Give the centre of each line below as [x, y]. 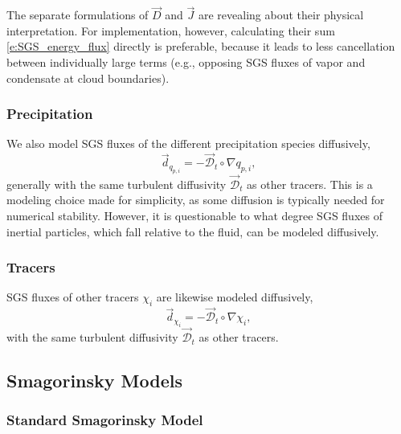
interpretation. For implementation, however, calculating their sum [171, 30]
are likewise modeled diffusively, [235, 297]
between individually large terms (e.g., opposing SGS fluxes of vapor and [186, 62]
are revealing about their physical [281, 15]
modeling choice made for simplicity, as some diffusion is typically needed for [196, 200]
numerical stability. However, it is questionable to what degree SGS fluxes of [194, 216]
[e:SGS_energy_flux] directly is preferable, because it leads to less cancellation [201, 46]
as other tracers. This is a [310, 184]
